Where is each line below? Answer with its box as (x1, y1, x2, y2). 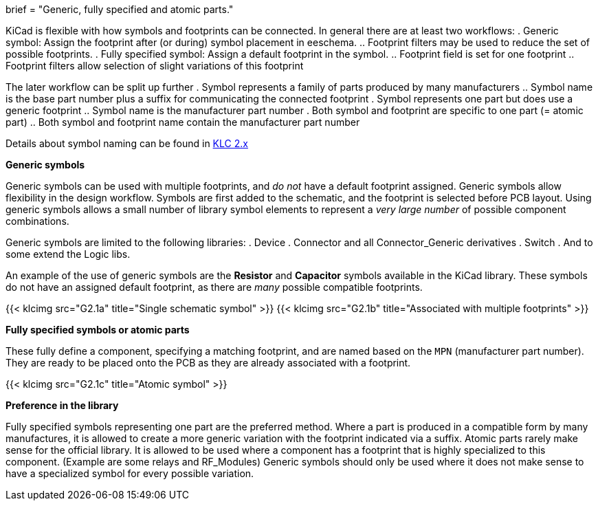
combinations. (5, 215, 69, 227)
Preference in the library (5, 399, 119, 411)
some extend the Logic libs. (5, 248, 131, 260)
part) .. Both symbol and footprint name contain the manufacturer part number (5, 116, 360, 128)
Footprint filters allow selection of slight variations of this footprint (5, 60, 304, 71)
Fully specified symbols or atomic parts (5, 324, 190, 335)
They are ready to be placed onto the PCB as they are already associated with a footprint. (5, 357, 411, 368)
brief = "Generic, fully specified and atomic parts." (5, 3, 234, 15)
